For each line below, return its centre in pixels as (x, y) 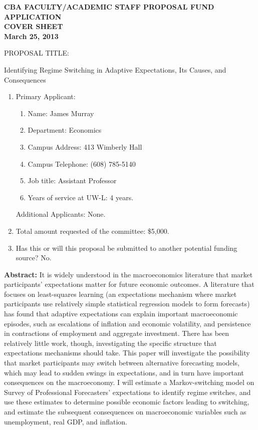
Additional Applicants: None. (61, 214)
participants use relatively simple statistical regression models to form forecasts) (127, 304)
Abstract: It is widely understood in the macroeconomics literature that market (128, 274)
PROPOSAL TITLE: (37, 53)
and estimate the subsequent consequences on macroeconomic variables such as (125, 411)
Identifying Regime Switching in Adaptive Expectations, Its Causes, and (115, 69)
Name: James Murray (61, 113)
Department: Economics (65, 130)
